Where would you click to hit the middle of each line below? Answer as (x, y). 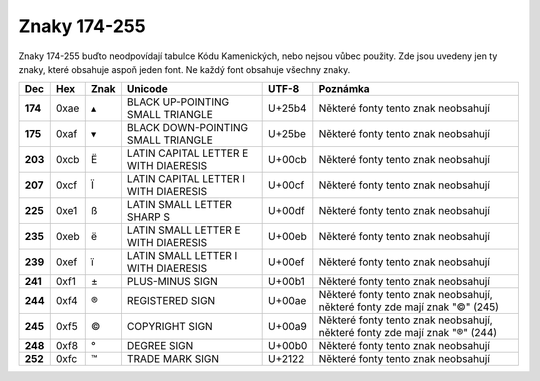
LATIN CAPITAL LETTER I (185, 179)
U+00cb (287, 160)
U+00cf (286, 185)
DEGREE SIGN (160, 346)
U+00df (286, 211)
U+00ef (286, 262)
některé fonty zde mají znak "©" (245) (409, 307)
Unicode (147, 89)
